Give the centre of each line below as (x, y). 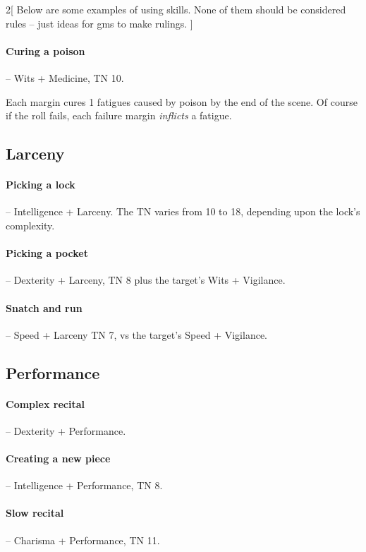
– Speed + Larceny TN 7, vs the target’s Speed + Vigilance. (137, 334)
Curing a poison (45, 50)
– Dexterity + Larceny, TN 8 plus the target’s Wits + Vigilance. (146, 280)
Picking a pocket (47, 253)
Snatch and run (44, 307)
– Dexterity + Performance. (66, 430)
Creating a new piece (58, 458)
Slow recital (35, 513)
